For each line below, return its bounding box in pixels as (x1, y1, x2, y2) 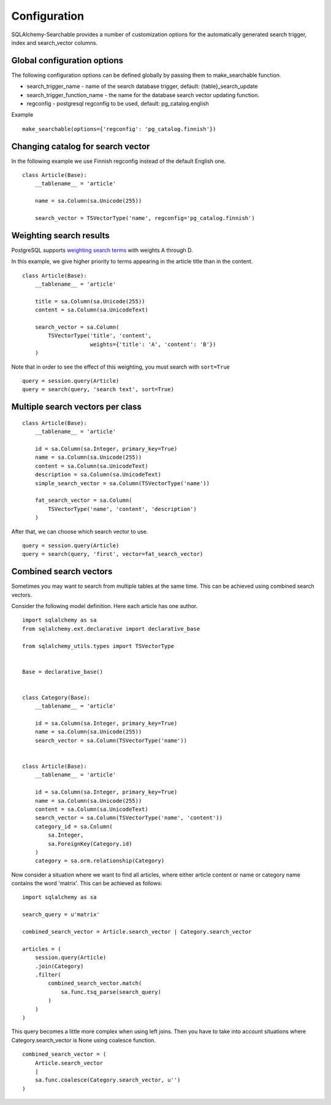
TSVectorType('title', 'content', (48, 332, 152, 339)
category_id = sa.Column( (34, 823, 113, 830)
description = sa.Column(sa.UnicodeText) (34, 471, 162, 478)
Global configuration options (11, 55, 124, 66)
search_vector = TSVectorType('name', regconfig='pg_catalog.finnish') (34, 215, 255, 222)
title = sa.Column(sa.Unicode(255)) (34, 298, 145, 305)
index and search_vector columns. (11, 39, 98, 46)
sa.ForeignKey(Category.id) (48, 840, 132, 847)
